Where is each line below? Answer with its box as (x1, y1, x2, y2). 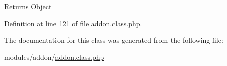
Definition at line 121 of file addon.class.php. (4, 18, 142, 28)
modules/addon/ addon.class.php (4, 51, 104, 62)
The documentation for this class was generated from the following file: (4, 35, 223, 45)
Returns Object (4, 1, 52, 11)
